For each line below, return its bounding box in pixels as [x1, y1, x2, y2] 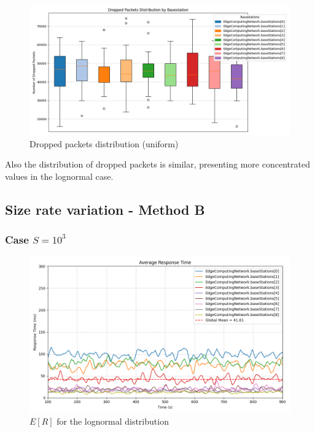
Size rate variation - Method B [5, 199, 205, 218]
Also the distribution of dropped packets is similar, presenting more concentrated [5, 158, 310, 171]
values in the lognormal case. [5, 169, 114, 182]
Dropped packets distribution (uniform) [29, 137, 179, 150]
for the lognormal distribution [56, 415, 169, 428]
